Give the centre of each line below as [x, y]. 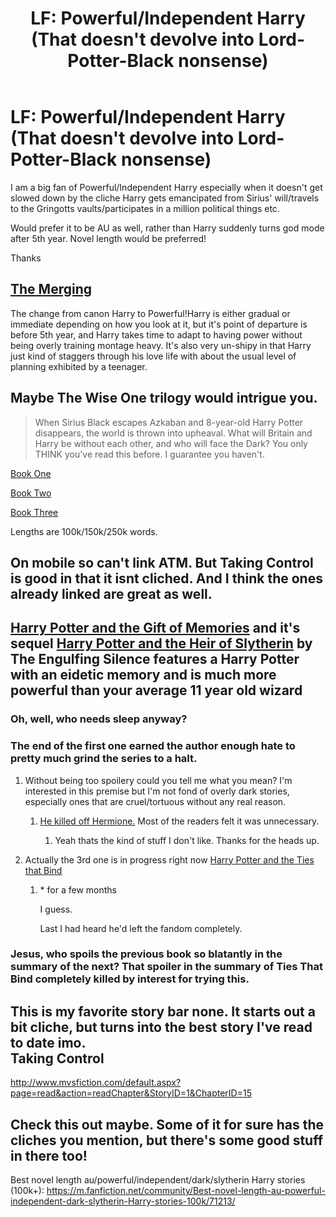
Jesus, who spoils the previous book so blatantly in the [146, 954]
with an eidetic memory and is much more [143, 675]
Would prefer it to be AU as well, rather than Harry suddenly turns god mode [167, 228]
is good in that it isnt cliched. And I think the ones [166, 578]
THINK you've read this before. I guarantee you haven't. [149, 454]
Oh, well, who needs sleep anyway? [99, 719]
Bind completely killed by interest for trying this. [130, 979]
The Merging [51, 289]
